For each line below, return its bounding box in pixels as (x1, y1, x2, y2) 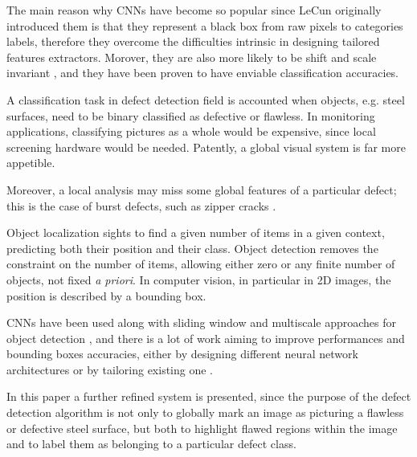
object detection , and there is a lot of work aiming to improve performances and (6, 329, 405, 346)
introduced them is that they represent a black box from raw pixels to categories (6, 17, 403, 34)
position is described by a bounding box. (6, 287, 206, 304)
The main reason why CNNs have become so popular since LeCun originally (6, 2, 382, 18)
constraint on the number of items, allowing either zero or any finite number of (6, 255, 395, 272)
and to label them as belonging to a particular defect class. (6, 435, 296, 452)
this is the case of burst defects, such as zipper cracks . (6, 197, 276, 214)
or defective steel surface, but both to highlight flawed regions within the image (6, 419, 398, 436)
